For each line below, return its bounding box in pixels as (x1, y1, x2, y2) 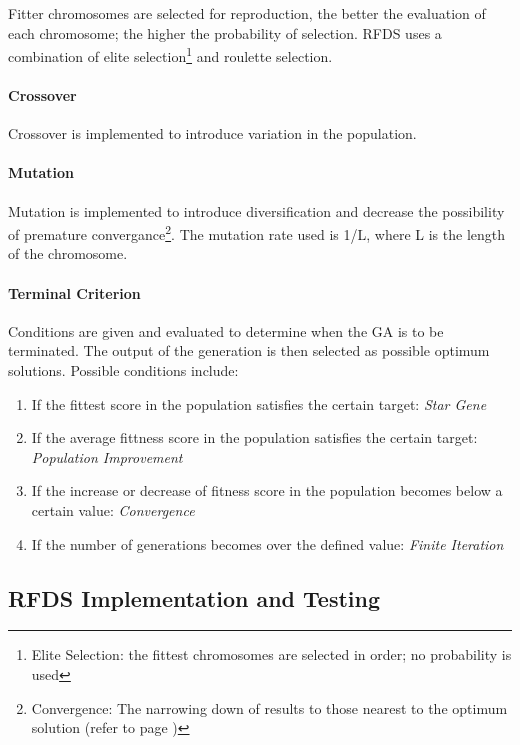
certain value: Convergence (31, 500, 195, 521)
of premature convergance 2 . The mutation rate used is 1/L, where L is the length (8, 221, 506, 244)
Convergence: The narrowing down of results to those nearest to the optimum (31, 697, 508, 718)
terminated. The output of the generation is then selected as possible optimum (8, 340, 490, 361)
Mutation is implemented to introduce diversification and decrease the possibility (8, 200, 505, 221)
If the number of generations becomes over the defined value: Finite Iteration (31, 533, 504, 554)
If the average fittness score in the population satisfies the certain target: (31, 427, 478, 448)
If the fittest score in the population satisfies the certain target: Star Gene (31, 393, 487, 414)
